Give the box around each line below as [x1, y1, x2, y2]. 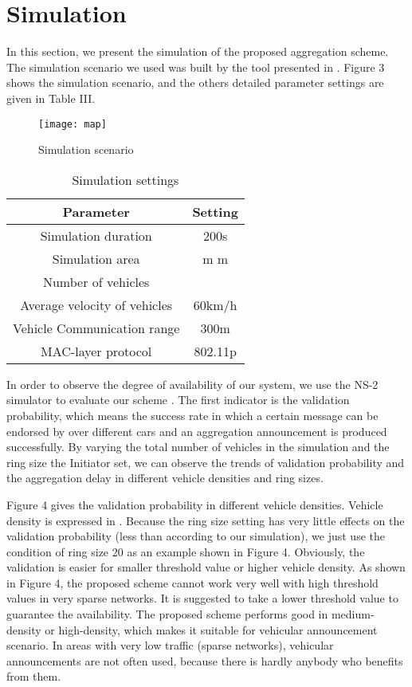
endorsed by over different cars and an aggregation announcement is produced [6, 422, 387, 439]
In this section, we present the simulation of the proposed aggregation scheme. [6, 43, 389, 60]
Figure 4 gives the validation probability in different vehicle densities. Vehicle [6, 496, 383, 512]
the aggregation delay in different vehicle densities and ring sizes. [6, 469, 324, 486]
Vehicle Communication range [13, 318, 180, 337]
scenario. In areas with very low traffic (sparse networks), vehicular [6, 637, 334, 654]
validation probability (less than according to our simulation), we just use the [6, 528, 385, 544]
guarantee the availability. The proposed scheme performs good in [6, 606, 328, 622]
